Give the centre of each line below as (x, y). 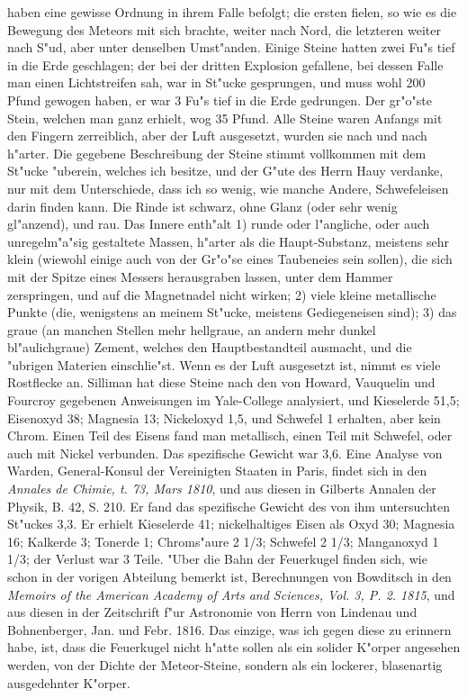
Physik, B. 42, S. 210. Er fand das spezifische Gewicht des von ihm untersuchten (229, 506)
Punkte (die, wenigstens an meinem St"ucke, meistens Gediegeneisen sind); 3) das (232, 312)
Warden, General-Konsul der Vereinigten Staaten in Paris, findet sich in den (217, 471)
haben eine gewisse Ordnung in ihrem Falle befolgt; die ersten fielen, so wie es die (232, 12)
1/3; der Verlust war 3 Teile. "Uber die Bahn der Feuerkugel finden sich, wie (217, 559)
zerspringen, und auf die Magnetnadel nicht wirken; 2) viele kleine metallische (222, 294)
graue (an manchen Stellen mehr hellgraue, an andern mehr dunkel (192, 329)
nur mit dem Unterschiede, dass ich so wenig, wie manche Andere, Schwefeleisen (228, 188)
